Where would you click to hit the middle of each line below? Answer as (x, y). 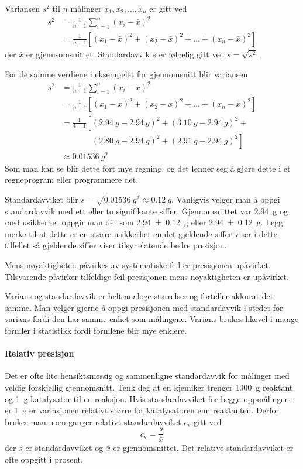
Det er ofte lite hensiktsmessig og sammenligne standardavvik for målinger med (147, 376)
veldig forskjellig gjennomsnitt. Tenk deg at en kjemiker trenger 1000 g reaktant (149, 387)
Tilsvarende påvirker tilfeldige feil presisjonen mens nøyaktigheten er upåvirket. (147, 276)
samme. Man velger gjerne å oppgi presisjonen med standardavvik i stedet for (144, 307)
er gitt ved (168, 8)
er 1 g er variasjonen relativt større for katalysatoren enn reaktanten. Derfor (142, 410)
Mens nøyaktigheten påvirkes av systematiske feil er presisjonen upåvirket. (138, 264)
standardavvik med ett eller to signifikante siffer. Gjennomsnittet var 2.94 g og (146, 210)
